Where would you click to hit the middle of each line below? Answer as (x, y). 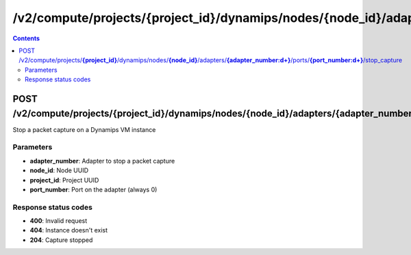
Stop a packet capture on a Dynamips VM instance (84, 129)
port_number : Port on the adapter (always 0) (94, 189)
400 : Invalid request (59, 221)
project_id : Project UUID (64, 180)
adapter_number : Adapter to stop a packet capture (102, 161)
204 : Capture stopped (61, 240)
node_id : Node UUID (59, 170)
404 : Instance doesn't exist (69, 230)
